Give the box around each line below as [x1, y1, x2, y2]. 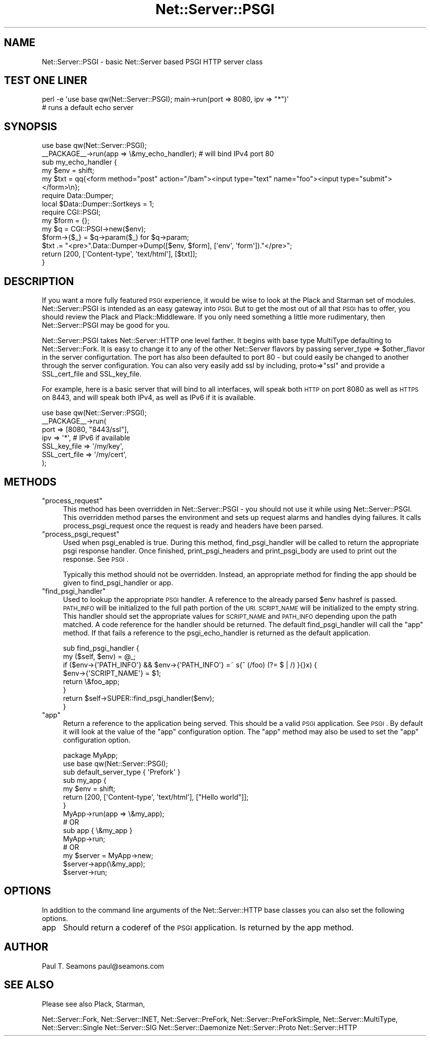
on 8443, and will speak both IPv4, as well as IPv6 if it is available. [42, 393, 256, 402]
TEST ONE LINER [4, 74, 87, 87]
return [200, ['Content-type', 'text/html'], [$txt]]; [42, 250, 197, 259]
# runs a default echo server [42, 103, 134, 112]
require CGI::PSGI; [42, 208, 101, 217]
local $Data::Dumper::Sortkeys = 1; [42, 200, 154, 208]
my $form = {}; [42, 216, 90, 225]
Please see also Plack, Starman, [42, 999, 145, 1008]
